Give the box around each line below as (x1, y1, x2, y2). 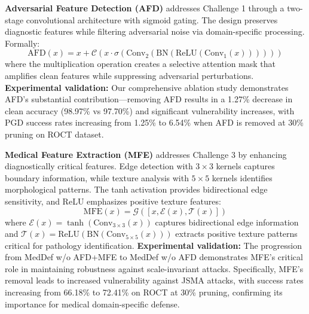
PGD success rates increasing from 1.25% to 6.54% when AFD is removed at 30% (5, 116, 304, 129)
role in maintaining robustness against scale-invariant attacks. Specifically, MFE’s (5, 262, 304, 275)
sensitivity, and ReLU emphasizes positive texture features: (5, 194, 221, 207)
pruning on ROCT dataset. (5, 127, 104, 140)
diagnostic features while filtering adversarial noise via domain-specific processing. (5, 25, 305, 38)
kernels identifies (212, 171, 273, 184)
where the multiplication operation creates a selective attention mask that (5, 57, 276, 70)
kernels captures (216, 160, 275, 172)
